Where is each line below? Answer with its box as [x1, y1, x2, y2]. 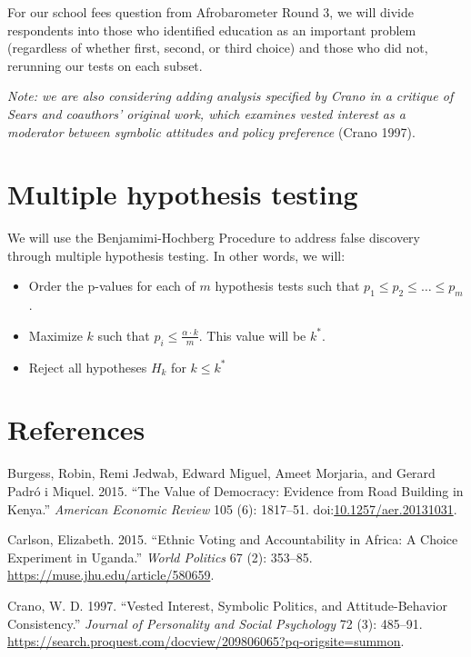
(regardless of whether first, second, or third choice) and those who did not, [7, 38, 428, 57]
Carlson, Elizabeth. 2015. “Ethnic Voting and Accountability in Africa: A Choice [7, 530, 458, 549]
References [7, 411, 145, 448]
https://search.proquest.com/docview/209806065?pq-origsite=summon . [7, 632, 405, 651]
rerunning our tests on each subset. [7, 55, 203, 75]
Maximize [28, 325, 83, 344]
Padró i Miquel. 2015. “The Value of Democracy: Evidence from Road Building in [7, 481, 464, 500]
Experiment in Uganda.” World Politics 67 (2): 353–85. [7, 547, 313, 566]
